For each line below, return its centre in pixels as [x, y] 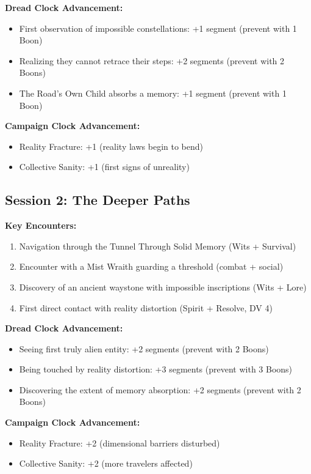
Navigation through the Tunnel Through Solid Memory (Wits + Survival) [158, 246]
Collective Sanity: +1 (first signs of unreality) [104, 167]
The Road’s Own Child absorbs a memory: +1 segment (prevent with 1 [153, 93]
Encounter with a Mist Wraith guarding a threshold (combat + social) [151, 266]
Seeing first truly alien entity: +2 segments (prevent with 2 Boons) [144, 348]
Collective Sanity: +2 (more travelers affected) [106, 463]
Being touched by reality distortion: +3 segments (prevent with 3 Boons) [156, 369]
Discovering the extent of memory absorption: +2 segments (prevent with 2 [160, 389]
